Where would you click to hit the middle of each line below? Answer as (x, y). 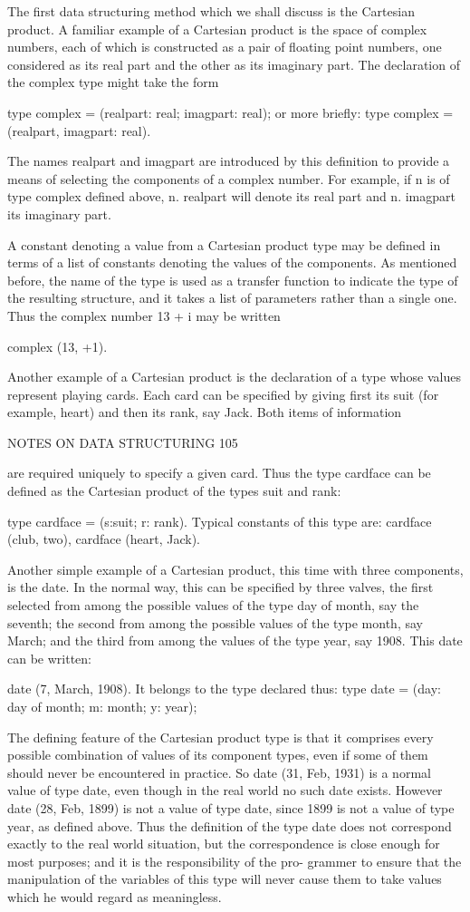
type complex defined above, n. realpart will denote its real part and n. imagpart (231, 196)
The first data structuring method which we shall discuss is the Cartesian (211, 11)
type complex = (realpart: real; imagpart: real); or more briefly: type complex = (230, 112)
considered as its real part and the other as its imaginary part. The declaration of (234, 64)
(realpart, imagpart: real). (79, 130)
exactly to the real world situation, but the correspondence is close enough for (224, 844)
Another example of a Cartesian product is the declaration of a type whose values (234, 377)
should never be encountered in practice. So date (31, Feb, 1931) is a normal (219, 772)
